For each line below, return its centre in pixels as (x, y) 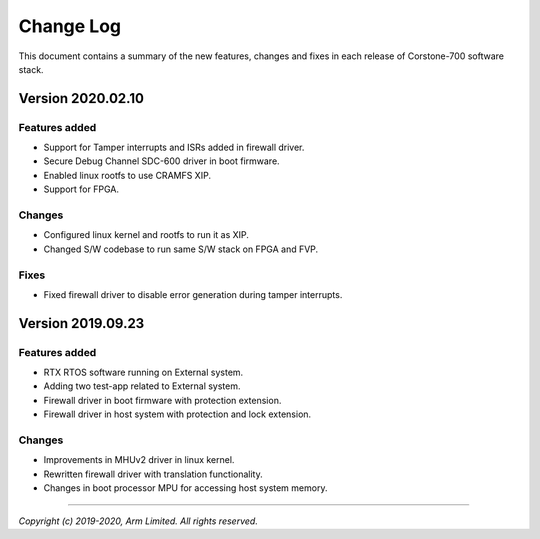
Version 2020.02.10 (81, 98)
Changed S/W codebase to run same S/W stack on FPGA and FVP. (181, 249)
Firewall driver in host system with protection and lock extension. (177, 414)
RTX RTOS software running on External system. (143, 372)
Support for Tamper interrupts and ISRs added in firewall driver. (174, 147)
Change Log (70, 26)
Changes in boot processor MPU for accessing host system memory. (185, 488)
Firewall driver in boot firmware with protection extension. (162, 400)
